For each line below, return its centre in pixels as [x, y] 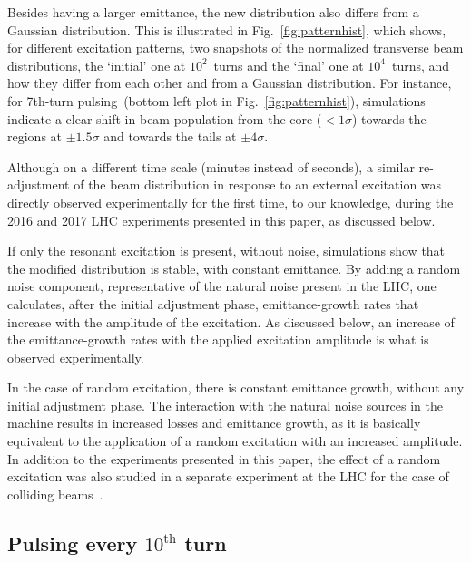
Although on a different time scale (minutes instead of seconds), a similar [211, 166]
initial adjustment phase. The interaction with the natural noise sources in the [226, 405]
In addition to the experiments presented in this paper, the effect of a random [224, 458]
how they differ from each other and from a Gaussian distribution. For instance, [230, 83]
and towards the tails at [170, 136]
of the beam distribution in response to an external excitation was [258, 184]
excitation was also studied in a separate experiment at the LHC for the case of [228, 476]
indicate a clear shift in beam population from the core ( [165, 118]
